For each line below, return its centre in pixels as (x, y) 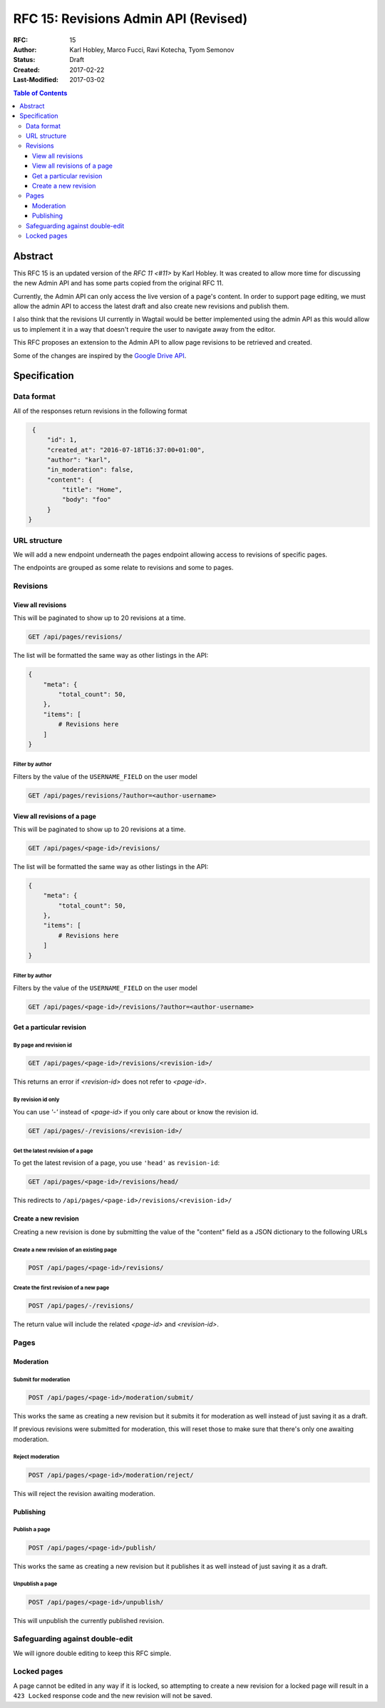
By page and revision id (43, 1045)
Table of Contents (40, 93)
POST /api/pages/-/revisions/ (81, 1306)
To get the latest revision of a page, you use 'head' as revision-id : (117, 1163)
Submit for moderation (42, 1379)
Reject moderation (36, 1457)
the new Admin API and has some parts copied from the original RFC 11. (118, 283)
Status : (24, 60)
